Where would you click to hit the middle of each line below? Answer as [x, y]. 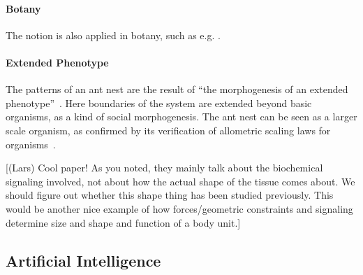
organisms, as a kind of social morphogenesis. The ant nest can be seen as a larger [181, 117]
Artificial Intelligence [83, 260]
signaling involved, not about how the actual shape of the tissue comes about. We [180, 181]
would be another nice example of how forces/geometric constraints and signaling [179, 208]
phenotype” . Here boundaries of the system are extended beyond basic [159, 103]
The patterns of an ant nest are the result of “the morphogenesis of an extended [177, 89]
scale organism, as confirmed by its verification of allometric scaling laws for [168, 130]
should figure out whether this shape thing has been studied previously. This [170, 195]
